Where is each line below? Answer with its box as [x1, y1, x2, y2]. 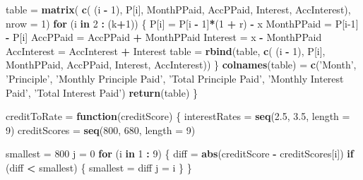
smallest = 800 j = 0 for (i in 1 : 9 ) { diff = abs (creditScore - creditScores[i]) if [6, 146, 354, 161]
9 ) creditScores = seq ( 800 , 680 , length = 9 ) [6, 122, 196, 137]
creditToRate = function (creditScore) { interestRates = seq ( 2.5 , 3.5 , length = [6, 109, 350, 124]
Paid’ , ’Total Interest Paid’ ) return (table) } [6, 85, 198, 100]
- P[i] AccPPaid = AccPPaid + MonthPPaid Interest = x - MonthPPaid [6, 30, 322, 44]
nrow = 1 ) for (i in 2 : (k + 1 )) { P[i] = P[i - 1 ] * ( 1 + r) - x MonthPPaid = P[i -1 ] [6, 16, 359, 30]
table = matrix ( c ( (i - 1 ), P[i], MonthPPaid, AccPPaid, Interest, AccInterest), [6, 2, 351, 16]
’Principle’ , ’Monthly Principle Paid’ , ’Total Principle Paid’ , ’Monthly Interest [6, 71, 344, 85]
